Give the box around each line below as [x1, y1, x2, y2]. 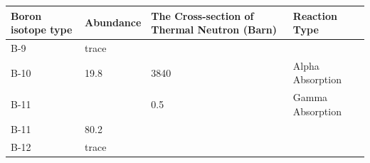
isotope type [11, 22, 73, 37]
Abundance [85, 15, 142, 30]
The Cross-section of [151, 8, 254, 23]
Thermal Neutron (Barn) [151, 22, 277, 37]
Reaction [292, 8, 337, 23]
